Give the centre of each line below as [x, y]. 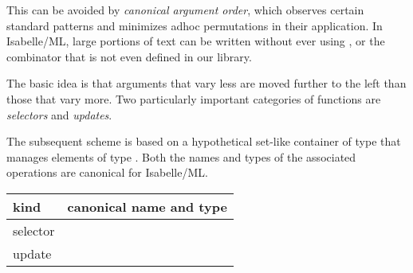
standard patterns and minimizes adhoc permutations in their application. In [195, 25]
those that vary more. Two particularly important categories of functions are [194, 98]
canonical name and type [147, 206]
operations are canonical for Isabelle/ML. [107, 172]
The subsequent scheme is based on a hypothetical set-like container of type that [204, 141]
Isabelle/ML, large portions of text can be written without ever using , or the [196, 41]
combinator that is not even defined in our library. [129, 56]
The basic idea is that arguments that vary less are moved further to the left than [206, 83]
